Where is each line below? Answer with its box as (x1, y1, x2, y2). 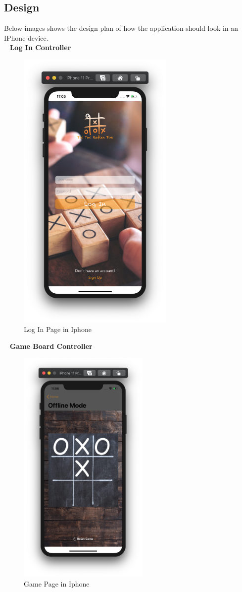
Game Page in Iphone (24, 579, 90, 589)
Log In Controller (9, 42, 71, 53)
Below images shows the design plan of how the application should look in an (4, 23, 239, 33)
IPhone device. (4, 32, 48, 43)
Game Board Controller (9, 340, 93, 351)
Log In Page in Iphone (24, 324, 92, 334)
